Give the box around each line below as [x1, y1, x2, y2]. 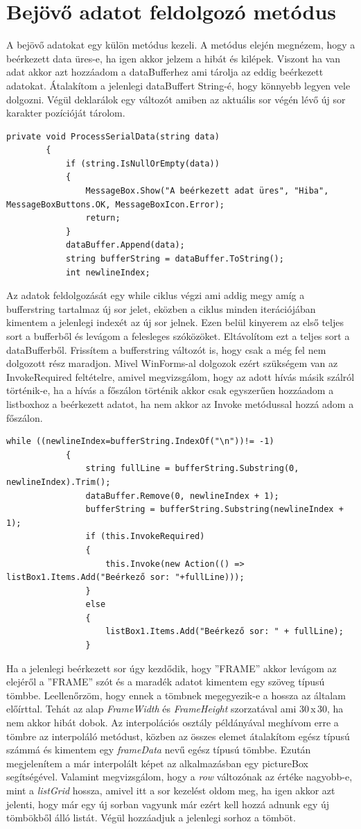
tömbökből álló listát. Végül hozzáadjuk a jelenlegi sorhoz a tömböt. [6, 810, 296, 825]
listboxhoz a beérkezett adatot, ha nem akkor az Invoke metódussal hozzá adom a [6, 396, 354, 411]
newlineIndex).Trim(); [6, 477, 111, 487]
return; [85, 213, 121, 223]
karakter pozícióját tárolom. [6, 105, 125, 120]
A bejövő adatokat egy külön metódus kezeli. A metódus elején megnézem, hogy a [6, 37, 355, 52]
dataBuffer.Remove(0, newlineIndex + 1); [85, 490, 279, 501]
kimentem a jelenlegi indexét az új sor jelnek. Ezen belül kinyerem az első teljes [6, 315, 344, 330]
